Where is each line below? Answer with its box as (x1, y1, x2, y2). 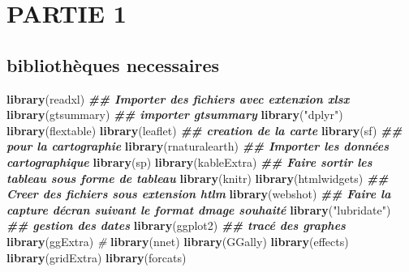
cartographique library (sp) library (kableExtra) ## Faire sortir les (6, 153, 372, 170)
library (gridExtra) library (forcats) (6, 249, 187, 266)
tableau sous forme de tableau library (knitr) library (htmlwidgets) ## (6, 169, 389, 186)
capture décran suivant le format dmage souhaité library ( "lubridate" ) (6, 201, 391, 218)
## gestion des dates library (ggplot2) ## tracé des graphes (6, 217, 346, 234)
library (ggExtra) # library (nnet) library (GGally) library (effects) (6, 232, 349, 249)
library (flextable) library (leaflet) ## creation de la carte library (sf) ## (6, 121, 403, 138)
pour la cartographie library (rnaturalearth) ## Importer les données (6, 138, 389, 155)
